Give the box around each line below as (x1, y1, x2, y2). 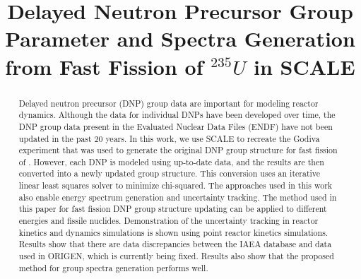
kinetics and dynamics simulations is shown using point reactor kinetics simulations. (18, 226, 329, 238)
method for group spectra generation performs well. (18, 261, 208, 273)
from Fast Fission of (5, 52, 203, 81)
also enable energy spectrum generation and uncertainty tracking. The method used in (18, 191, 337, 203)
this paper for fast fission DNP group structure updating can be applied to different (18, 203, 327, 215)
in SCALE (254, 52, 355, 81)
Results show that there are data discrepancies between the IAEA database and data (18, 238, 332, 250)
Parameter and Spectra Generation (5, 24, 355, 53)
